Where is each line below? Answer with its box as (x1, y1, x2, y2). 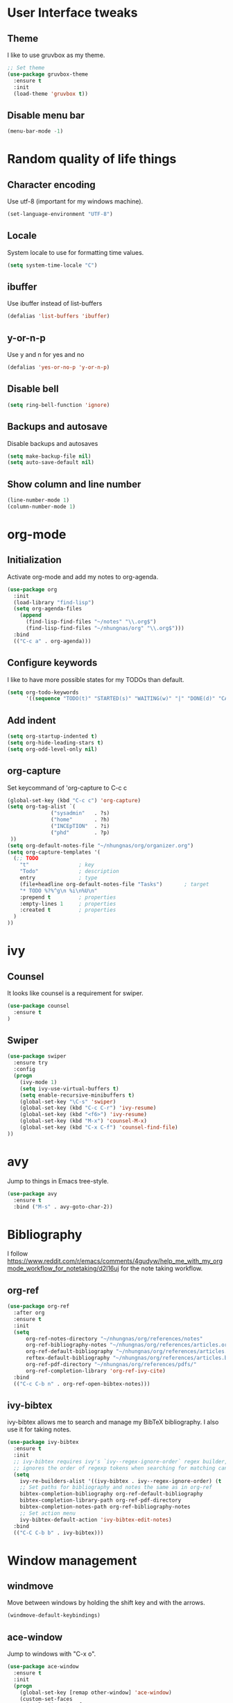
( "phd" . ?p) (51, 829, 110, 836)
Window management (7, 1552, 137, 1568)
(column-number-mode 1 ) (7, 503, 76, 510)
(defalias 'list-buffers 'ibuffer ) (7, 313, 110, 320)
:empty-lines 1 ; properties (19, 900, 116, 907)
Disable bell (7, 383, 59, 395)
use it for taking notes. (7, 1425, 71, 1434)
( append (19, 612, 42, 619)
